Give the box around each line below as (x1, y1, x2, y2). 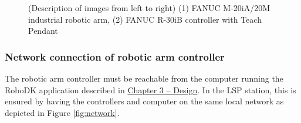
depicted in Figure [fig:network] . (5, 106, 120, 118)
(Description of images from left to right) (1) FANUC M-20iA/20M (28, 2, 270, 13)
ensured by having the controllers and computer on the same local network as (5, 95, 284, 107)
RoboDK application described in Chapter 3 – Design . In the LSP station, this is (5, 83, 296, 96)
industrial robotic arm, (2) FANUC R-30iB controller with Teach (28, 13, 262, 25)
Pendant (28, 24, 58, 37)
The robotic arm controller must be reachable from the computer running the (5, 72, 283, 84)
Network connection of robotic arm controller (5, 49, 225, 64)
